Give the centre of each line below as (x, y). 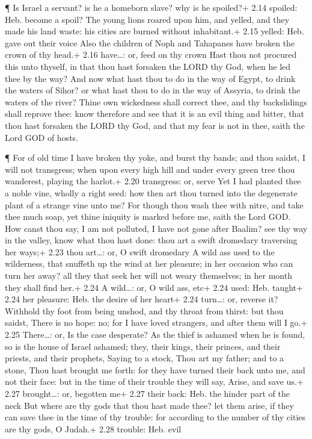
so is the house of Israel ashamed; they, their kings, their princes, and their (143, 346)
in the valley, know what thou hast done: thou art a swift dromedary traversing (151, 240)
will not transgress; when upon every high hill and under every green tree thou (150, 169)
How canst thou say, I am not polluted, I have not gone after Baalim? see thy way (156, 228)
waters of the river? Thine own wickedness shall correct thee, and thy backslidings (156, 101)
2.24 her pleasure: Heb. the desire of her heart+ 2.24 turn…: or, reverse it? (142, 299)
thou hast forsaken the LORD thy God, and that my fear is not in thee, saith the (155, 125)
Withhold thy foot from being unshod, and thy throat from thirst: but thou (144, 310)
